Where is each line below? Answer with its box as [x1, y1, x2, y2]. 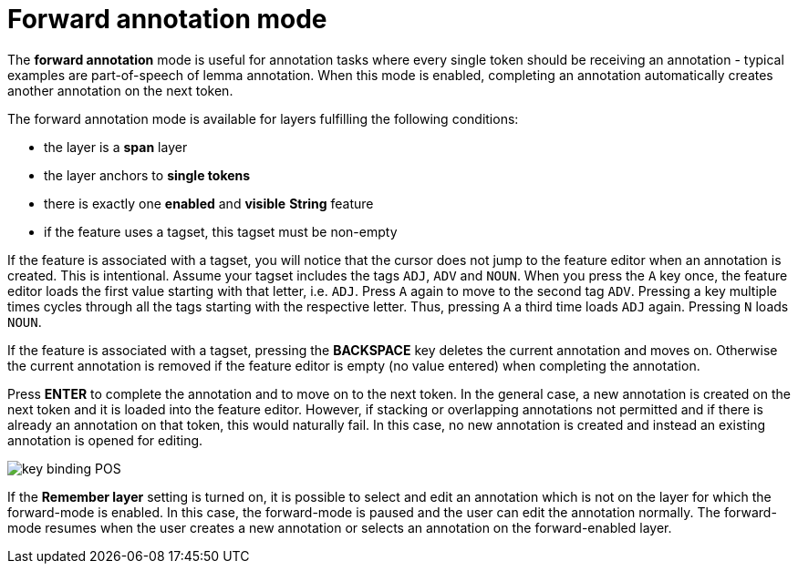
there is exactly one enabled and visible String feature [44, 195, 374, 211]
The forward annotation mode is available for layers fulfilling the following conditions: [7, 110, 519, 127]
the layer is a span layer [44, 138, 188, 155]
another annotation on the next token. [7, 82, 233, 98]
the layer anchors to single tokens [44, 167, 251, 183]
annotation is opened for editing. [7, 432, 203, 448]
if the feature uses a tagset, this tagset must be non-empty [44, 223, 398, 240]
